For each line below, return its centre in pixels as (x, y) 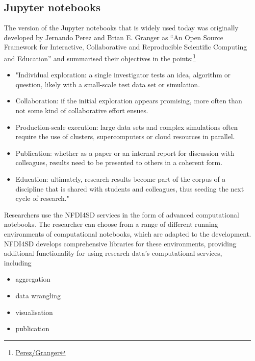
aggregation (33, 279)
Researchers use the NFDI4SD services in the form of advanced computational (122, 214)
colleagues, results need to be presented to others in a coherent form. (119, 162)
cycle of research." (42, 198)
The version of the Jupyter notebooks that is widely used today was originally (121, 28)
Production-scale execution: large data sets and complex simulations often (127, 127)
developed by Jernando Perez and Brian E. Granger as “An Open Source (114, 37)
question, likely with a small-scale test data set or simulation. (108, 84)
